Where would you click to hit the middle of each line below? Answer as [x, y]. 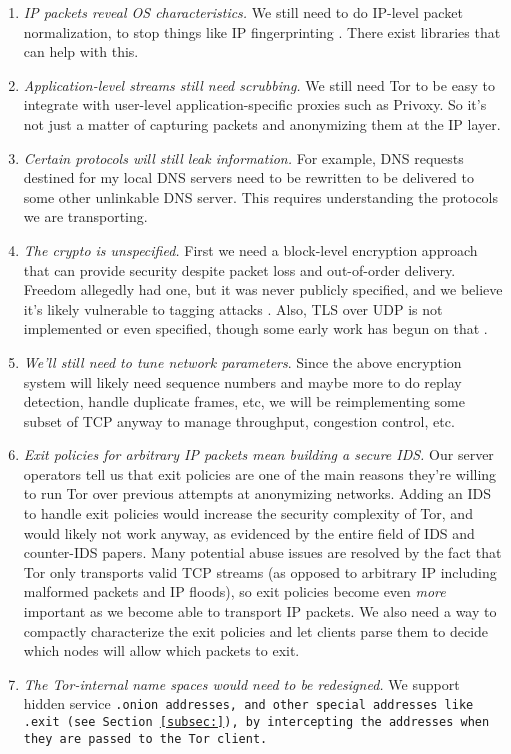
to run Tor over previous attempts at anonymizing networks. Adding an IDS [257, 493]
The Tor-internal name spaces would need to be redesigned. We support [241, 683]
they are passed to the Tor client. [145, 738]
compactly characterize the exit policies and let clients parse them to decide [256, 630]
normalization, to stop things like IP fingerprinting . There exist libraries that [262, 31]
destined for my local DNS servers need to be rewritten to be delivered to [248, 177]
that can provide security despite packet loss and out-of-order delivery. [239, 269]
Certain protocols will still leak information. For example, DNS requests [243, 157]
